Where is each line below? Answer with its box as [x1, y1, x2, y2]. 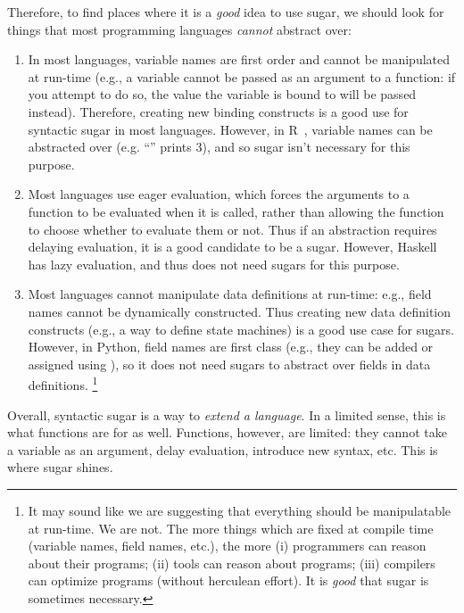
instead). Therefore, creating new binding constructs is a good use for [28, 102, 409, 120]
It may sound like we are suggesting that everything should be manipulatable [28, 501, 452, 519]
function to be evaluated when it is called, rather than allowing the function [28, 202, 444, 220]
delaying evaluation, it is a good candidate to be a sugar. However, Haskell [28, 237, 437, 256]
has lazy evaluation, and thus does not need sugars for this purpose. [28, 254, 400, 273]
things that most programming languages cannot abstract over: [7, 20, 352, 38]
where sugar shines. [7, 458, 113, 476]
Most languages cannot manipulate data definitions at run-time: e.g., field [28, 285, 432, 303]
